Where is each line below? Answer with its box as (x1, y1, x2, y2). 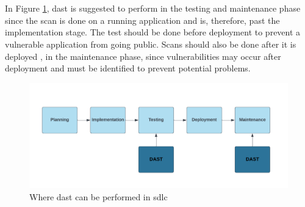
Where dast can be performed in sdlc (29, 191, 168, 203)
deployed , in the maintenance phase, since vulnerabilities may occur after (5, 49, 281, 62)
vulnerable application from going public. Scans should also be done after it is (5, 37, 296, 50)
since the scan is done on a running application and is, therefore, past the (5, 13, 280, 26)
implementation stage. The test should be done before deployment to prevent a (5, 26, 301, 38)
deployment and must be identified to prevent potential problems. (5, 62, 251, 74)
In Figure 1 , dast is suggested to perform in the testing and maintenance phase (5, 2, 301, 15)
